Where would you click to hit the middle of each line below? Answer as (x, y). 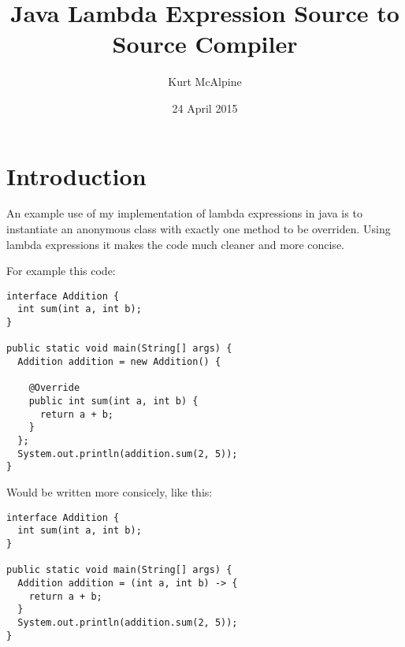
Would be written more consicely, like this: (110, 492)
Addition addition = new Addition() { (119, 362)
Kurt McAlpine (205, 82)
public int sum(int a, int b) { (113, 402)
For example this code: (61, 271)
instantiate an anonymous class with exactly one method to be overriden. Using (199, 229)
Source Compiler (205, 44)
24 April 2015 (205, 108)
